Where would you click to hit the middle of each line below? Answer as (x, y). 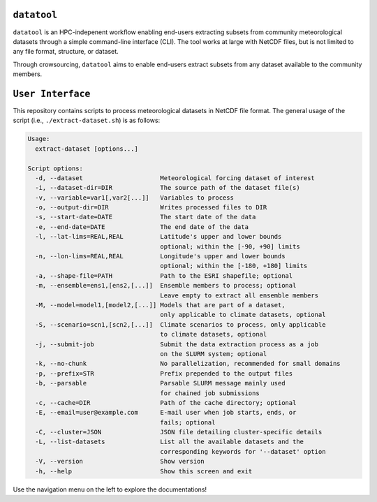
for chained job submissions (210, 393)
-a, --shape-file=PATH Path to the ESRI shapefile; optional (164, 275)
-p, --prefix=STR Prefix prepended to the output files (164, 373)
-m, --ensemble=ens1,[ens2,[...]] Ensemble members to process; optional (166, 286)
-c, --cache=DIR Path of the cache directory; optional (166, 403)
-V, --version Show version (120, 462)
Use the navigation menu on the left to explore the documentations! (110, 489)
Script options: (56, 168)
